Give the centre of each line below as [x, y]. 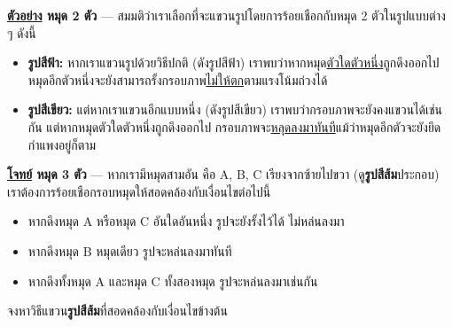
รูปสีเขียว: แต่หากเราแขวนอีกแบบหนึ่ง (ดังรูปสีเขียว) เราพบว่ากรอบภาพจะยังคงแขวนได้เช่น [235, 109]
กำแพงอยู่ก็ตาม [62, 144]
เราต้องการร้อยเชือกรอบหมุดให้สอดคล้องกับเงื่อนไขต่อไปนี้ [139, 191]
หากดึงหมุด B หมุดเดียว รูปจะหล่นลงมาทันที [130, 250]
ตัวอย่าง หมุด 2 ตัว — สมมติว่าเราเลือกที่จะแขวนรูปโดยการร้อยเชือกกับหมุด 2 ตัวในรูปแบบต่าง [226, 15]
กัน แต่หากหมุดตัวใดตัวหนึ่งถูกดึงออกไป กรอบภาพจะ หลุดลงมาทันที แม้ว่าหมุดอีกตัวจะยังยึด [234, 126]
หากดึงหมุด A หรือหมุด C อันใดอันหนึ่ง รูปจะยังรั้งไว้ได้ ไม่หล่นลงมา [186, 221]
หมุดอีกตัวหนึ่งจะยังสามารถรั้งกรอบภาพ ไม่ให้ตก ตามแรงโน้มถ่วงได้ [178, 79]
